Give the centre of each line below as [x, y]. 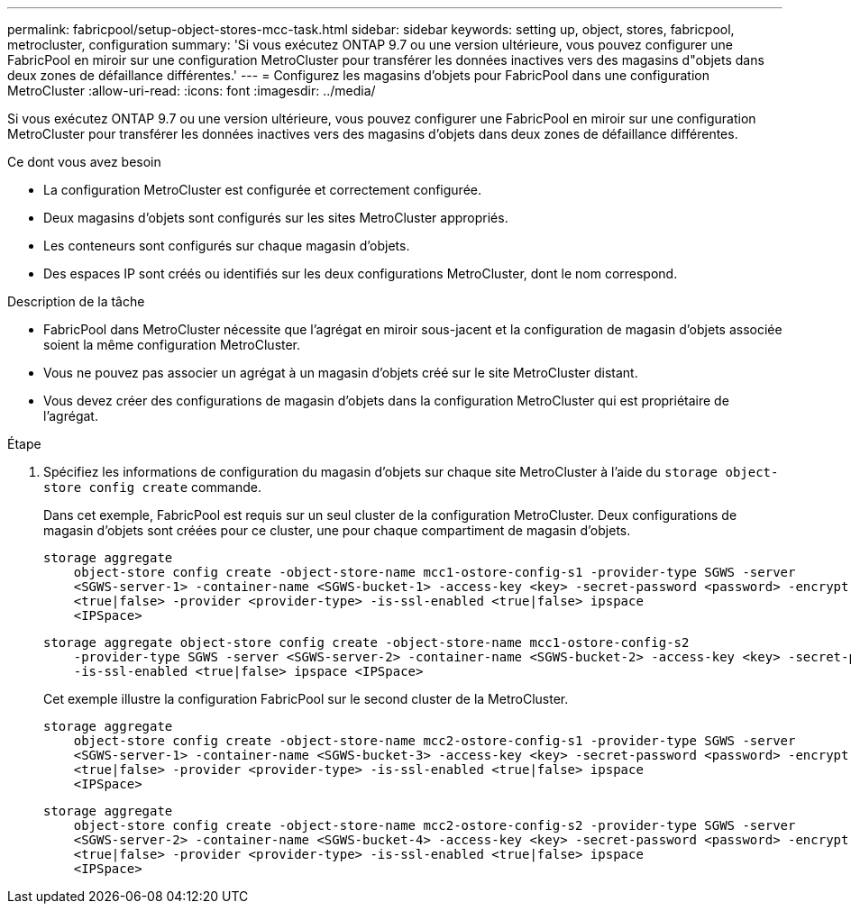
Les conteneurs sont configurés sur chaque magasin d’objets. [227, 246]
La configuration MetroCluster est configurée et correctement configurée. [262, 190]
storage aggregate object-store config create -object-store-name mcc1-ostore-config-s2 [366, 642]
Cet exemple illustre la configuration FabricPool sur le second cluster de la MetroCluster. [306, 699]
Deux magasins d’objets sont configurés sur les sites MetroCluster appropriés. [276, 218]
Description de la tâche [76, 301]
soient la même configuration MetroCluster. [172, 345]
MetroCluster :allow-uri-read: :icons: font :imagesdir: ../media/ [192, 91]
